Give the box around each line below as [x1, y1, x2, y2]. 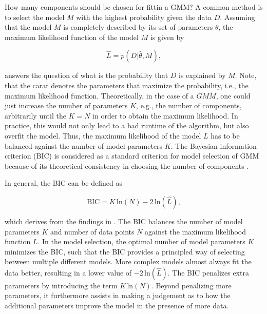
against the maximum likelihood [145, 226, 246, 237]
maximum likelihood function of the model [5, 31, 139, 42]
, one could [216, 90, 251, 101]
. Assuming [220, 11, 255, 22]
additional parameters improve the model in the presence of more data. [5, 300, 229, 311]
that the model [5, 22, 52, 32]
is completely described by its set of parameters [63, 22, 213, 32]
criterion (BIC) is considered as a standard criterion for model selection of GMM [5, 150, 259, 161]
